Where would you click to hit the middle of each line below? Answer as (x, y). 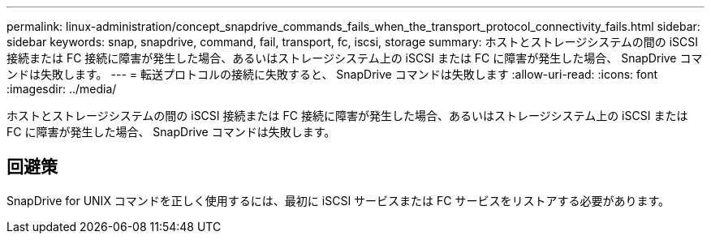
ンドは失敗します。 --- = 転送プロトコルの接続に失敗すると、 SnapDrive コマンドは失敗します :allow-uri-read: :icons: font (332, 74)
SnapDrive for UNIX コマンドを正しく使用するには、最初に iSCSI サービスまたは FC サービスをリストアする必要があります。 (338, 200)
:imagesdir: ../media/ (62, 89)
